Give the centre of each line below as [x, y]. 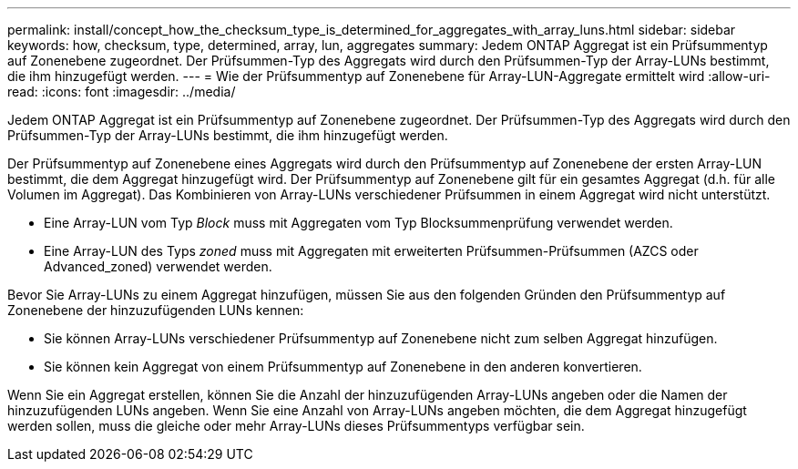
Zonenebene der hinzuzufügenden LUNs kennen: [156, 310]
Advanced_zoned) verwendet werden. [158, 266]
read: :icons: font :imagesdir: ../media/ [122, 92]
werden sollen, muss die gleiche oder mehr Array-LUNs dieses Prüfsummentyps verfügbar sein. [296, 426]
